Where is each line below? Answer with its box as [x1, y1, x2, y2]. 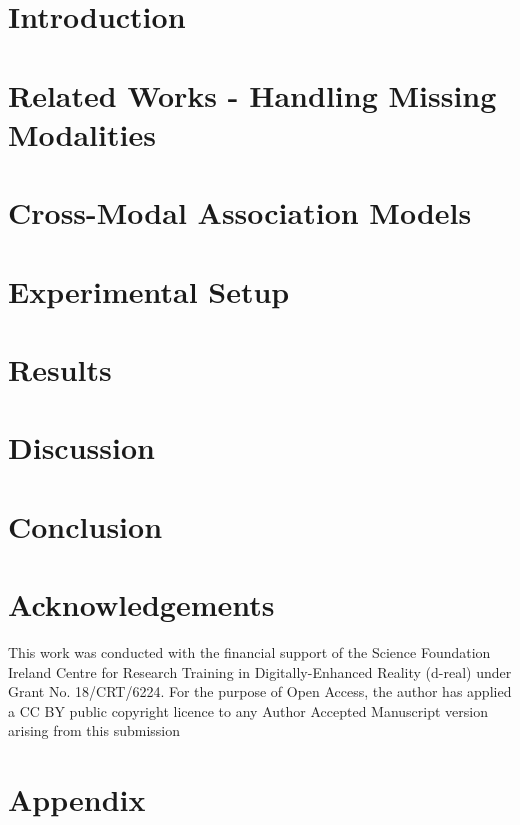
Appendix [8, 779, 146, 820]
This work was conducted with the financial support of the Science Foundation [8, 641, 491, 662]
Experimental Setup [8, 270, 290, 311]
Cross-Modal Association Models [8, 192, 472, 233]
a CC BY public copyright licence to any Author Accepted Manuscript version [8, 700, 488, 721]
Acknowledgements [8, 584, 275, 624]
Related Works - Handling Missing [8, 74, 497, 115]
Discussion [8, 427, 155, 468]
